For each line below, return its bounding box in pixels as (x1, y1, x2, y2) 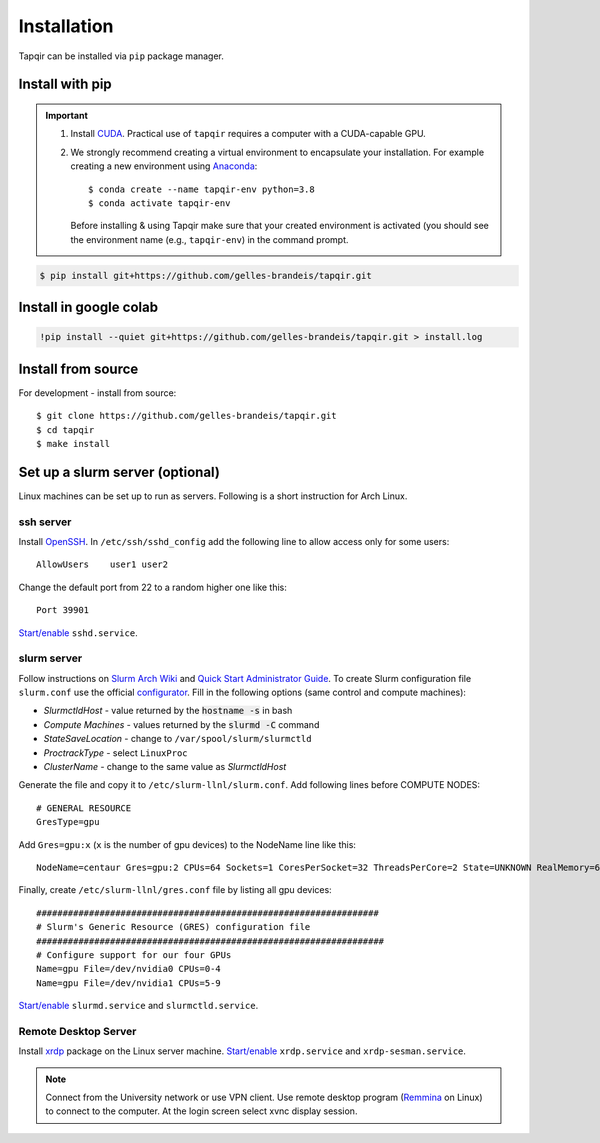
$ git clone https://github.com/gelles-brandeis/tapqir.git (36, 410, 337, 422)
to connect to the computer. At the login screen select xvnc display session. (45, 1105, 358, 1117)
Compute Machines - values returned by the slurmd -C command (43, 718, 320, 730)
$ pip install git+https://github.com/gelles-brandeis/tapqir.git (39, 270, 372, 281)
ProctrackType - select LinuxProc (43, 746, 189, 759)
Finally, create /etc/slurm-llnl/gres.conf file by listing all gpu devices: (18, 884, 332, 896)
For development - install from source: (18, 386, 177, 399)
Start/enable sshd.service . (18, 626, 139, 639)
